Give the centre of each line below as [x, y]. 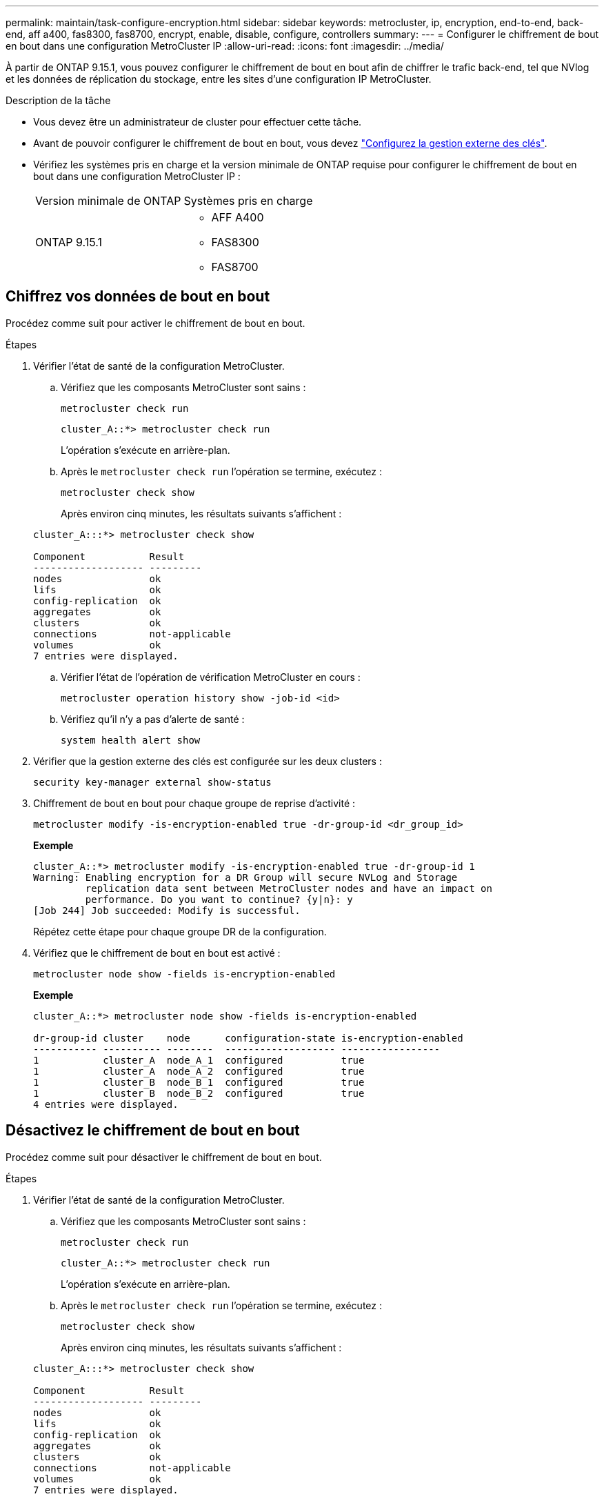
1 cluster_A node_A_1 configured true [199, 1060]
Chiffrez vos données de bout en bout [138, 297]
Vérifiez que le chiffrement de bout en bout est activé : [157, 953]
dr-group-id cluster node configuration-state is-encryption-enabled [248, 1038]
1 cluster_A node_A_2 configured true [199, 1071]
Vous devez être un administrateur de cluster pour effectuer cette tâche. [198, 122]
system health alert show [131, 740]
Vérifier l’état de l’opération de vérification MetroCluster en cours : [211, 677]
